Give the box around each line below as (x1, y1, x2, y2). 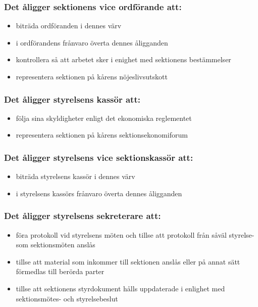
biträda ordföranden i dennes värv (16, 20, 122, 31)
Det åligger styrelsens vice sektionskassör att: (4, 151, 193, 163)
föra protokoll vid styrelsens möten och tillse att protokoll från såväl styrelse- (16, 229, 254, 240)
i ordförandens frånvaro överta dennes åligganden (16, 37, 168, 48)
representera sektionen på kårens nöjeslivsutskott (16, 71, 168, 81)
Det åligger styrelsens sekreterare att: (4, 209, 161, 222)
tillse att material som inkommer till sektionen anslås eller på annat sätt (16, 256, 240, 267)
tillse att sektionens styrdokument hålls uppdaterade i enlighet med (16, 283, 225, 293)
